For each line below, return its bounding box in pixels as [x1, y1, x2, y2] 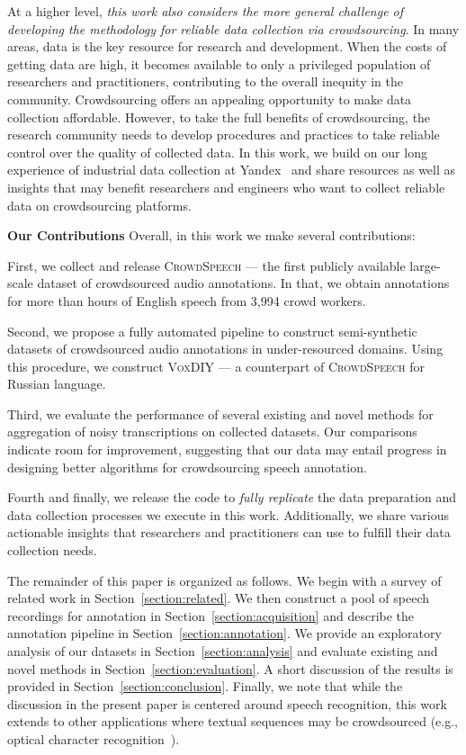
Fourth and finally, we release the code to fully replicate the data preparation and [7, 488, 457, 507]
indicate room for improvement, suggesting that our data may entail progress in [7, 440, 447, 459]
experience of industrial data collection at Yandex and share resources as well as [7, 160, 456, 179]
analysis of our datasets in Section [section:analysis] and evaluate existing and [7, 642, 438, 660]
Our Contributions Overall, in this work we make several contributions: [7, 226, 416, 245]
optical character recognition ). [7, 729, 180, 748]
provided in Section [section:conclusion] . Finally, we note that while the [7, 677, 403, 696]
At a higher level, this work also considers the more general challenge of [7, 2, 404, 20]
